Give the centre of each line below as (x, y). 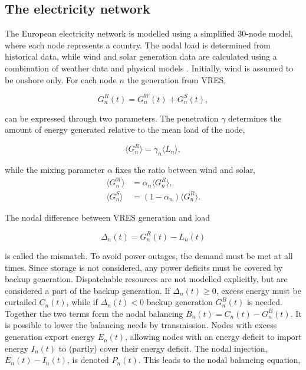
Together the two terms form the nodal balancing (94, 313)
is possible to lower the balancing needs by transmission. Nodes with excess (141, 325)
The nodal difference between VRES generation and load (108, 217)
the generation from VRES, (177, 79)
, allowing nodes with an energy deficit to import (213, 337)
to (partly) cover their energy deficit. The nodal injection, (163, 348)
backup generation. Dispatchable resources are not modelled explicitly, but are (146, 279)
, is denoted (88, 360)
